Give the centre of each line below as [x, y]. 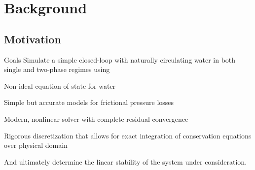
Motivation [33, 39]
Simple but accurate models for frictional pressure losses [89, 102]
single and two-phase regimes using [57, 69]
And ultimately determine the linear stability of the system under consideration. [126, 161]
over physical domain [36, 145]
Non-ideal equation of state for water [60, 85]
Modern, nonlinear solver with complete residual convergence [96, 119]
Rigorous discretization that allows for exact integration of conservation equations [128, 135]
